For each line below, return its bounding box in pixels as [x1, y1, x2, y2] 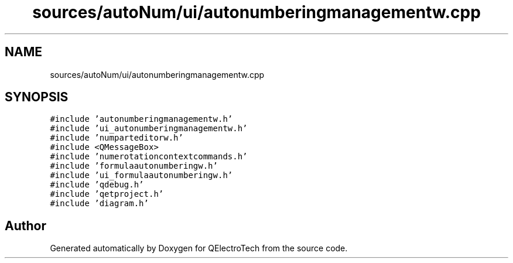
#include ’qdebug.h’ [50, 180, 144, 190]
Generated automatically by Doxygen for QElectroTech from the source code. [50, 243, 348, 254]
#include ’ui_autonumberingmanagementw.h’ [50, 124, 248, 134]
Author [5, 218, 46, 233]
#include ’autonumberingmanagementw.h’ [50, 114, 233, 124]
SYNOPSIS [5, 90, 69, 105]
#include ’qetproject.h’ [50, 189, 164, 199]
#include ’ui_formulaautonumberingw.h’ [50, 170, 233, 180]
